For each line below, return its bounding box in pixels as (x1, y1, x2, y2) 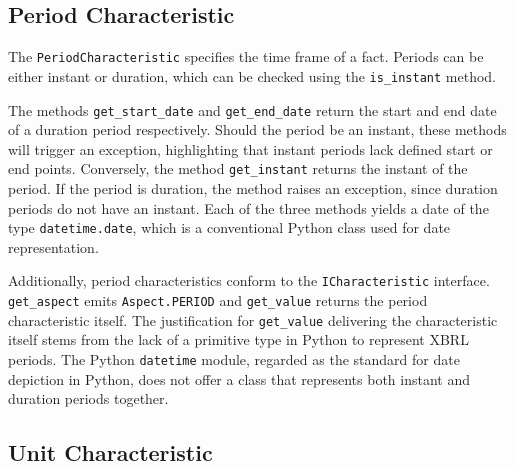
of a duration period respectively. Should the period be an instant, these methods (8, 119, 507, 140)
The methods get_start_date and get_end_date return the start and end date (8, 99, 497, 120)
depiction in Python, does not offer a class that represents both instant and (8, 368, 471, 389)
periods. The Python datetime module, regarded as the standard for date (8, 349, 460, 370)
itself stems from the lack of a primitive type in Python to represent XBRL (8, 329, 469, 350)
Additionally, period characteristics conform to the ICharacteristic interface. (8, 270, 490, 291)
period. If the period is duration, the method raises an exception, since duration (8, 178, 498, 199)
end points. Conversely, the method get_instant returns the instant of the (8, 158, 468, 179)
